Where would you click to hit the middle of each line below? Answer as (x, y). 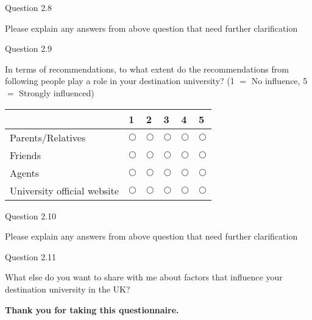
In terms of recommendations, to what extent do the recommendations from (147, 69)
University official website (64, 190)
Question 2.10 (31, 215)
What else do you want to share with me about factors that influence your (144, 277)
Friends (26, 155)
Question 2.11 (31, 256)
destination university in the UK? (68, 289)
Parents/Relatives (48, 137)
